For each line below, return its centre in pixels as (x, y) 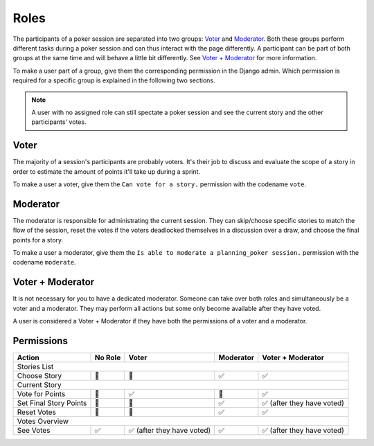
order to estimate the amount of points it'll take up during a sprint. (107, 171)
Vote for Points (41, 394)
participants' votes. (59, 122)
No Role (108, 358)
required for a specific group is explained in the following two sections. (114, 80)
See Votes (34, 431)
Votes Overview (43, 421)
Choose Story (39, 376)
